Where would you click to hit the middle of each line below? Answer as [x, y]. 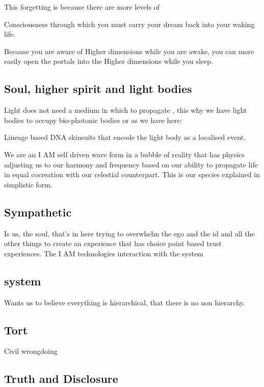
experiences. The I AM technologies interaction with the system [104, 253]
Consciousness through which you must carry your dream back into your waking [129, 24]
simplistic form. [28, 184]
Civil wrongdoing [31, 351]
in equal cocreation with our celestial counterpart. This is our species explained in [132, 174]
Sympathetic [38, 212]
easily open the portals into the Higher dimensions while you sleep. [109, 61]
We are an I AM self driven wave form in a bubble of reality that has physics [124, 154]
